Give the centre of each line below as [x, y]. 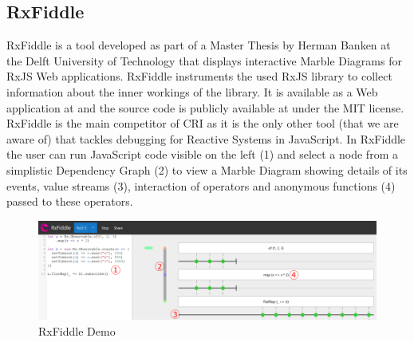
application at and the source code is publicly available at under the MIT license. [205, 107]
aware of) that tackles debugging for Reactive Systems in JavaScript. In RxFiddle [206, 138]
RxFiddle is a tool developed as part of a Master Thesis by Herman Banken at [199, 45]
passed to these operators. [70, 201]
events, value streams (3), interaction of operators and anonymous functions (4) [201, 185]
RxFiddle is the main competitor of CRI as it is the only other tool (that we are [203, 123]
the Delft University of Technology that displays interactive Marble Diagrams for [204, 60]
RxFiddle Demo [77, 330]
